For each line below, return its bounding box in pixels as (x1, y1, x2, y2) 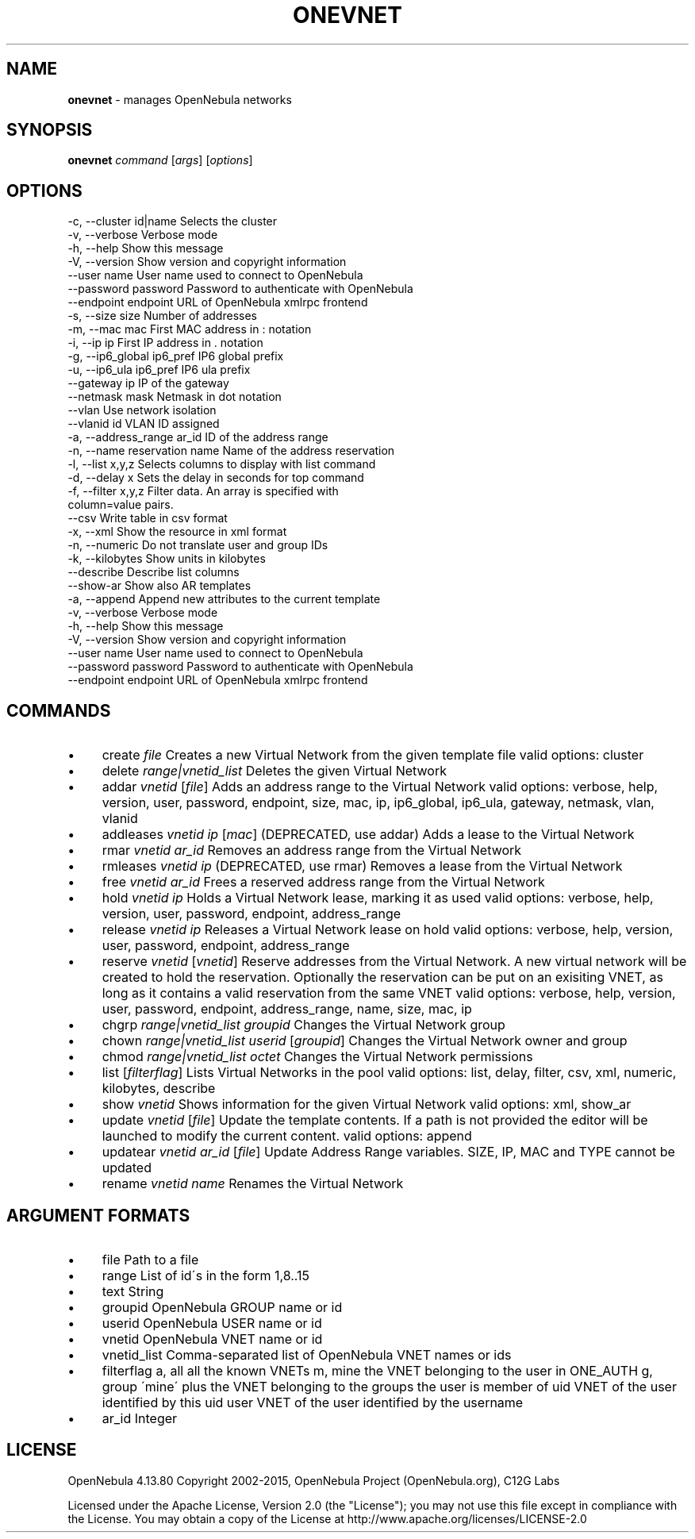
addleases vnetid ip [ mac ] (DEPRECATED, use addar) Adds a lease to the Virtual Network (102, 826, 635, 843)
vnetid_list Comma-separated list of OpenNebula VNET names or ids (102, 1346, 512, 1363)
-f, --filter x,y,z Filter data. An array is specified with (67, 484, 339, 498)
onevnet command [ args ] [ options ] (67, 153, 253, 167)
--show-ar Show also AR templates (67, 579, 252, 593)
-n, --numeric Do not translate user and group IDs (67, 538, 328, 552)
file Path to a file (102, 1251, 199, 1268)
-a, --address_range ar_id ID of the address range (67, 430, 328, 444)
